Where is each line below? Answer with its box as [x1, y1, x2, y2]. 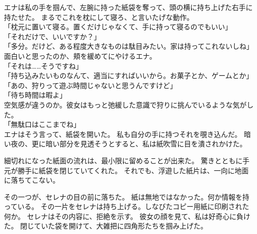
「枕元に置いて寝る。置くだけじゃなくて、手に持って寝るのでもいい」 [4, 21, 232, 32]
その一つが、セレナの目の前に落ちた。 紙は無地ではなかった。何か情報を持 [4, 191, 250, 202]
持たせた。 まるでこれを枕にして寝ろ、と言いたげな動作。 [4, 11, 194, 22]
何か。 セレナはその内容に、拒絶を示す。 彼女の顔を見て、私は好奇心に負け [4, 211, 251, 221]
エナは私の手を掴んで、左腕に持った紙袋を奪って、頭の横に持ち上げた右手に [4, 2, 253, 12]
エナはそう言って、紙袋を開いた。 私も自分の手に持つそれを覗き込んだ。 [4, 128, 242, 139]
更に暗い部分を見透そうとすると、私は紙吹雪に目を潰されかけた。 [31, 138, 247, 149]
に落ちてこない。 [4, 175, 60, 185]
